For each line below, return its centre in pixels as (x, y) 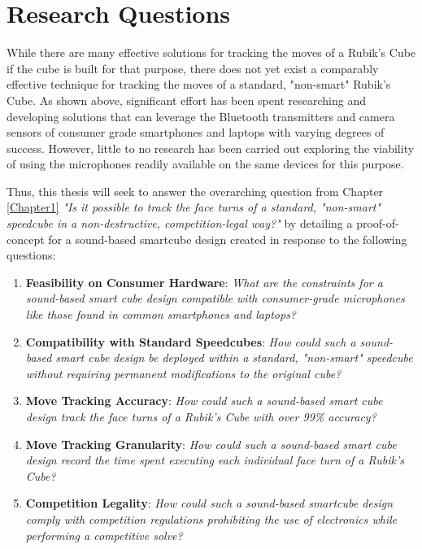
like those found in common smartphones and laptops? (161, 314)
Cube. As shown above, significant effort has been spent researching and (186, 100)
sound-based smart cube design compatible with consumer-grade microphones (215, 298)
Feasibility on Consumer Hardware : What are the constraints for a (204, 282)
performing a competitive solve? (104, 535)
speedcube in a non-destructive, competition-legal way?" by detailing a (180, 223)
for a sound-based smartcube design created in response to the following (228, 239)
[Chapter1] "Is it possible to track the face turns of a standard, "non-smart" (194, 207)
